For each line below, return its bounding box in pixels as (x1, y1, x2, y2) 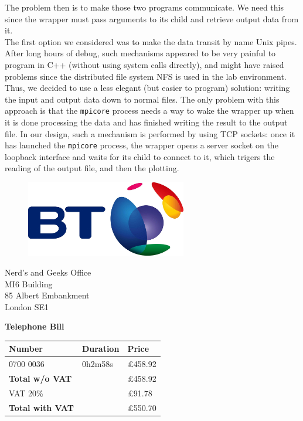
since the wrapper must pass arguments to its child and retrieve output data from (5, 12, 299, 25)
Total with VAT (9, 401, 74, 413)
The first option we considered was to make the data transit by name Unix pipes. (5, 35, 297, 47)
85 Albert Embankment (5, 289, 90, 301)
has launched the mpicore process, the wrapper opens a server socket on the (5, 139, 278, 151)
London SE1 (5, 300, 49, 313)
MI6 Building (5, 277, 53, 290)
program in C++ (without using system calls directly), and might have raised (5, 58, 284, 70)
